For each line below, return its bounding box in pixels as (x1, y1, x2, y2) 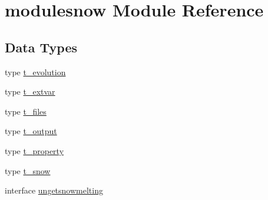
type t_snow (5, 164, 51, 176)
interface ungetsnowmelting (5, 184, 103, 196)
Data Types (5, 38, 77, 56)
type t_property (5, 144, 64, 156)
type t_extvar (5, 85, 55, 98)
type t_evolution (5, 65, 66, 78)
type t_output (5, 125, 57, 137)
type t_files (5, 105, 47, 117)
